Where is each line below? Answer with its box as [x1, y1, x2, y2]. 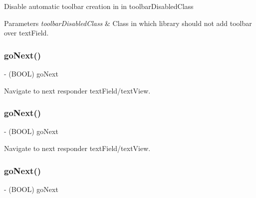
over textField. [4, 27, 49, 38]
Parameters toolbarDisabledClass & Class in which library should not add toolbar [4, 17, 252, 28]
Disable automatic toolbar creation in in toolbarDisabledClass [4, 1, 194, 11]
